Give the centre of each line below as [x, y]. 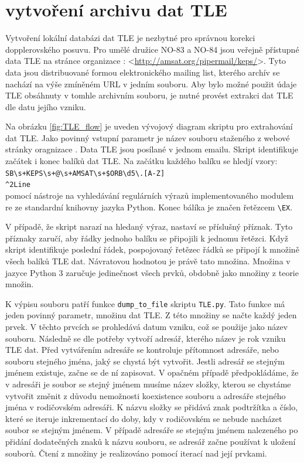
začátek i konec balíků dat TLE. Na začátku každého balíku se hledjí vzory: [141, 161]
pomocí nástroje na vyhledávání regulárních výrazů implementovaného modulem [150, 195]
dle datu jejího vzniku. [46, 106]
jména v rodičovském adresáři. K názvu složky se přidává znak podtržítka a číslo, [152, 407]
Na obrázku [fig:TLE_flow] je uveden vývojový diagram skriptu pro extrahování [149, 126]
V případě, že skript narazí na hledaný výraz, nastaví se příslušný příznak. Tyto [149, 227]
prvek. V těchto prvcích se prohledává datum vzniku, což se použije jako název [147, 327]
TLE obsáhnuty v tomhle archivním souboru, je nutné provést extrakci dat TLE [149, 95]
